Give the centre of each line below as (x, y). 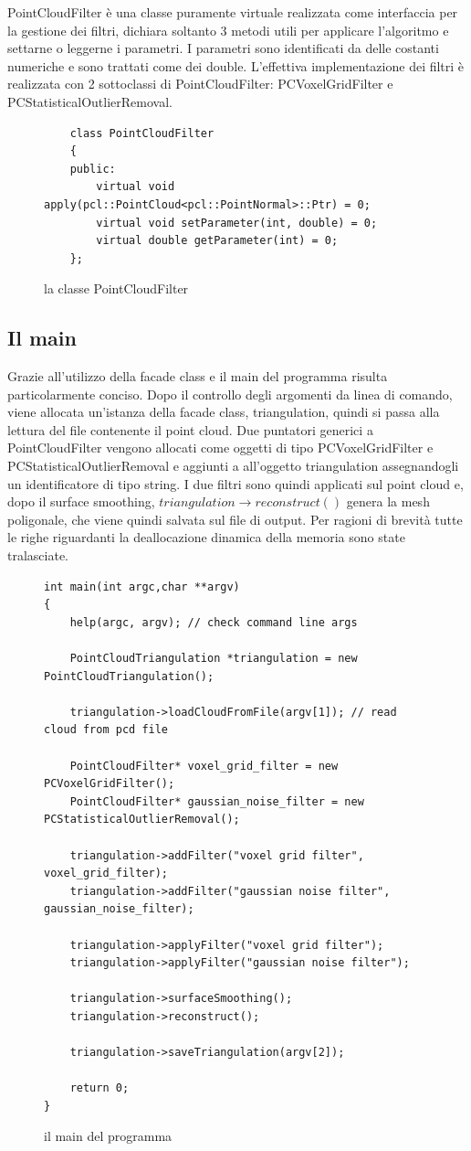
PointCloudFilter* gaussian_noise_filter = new (217, 801)
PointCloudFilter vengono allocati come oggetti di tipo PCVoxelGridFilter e (220, 448)
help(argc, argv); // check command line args (214, 622)
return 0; (99, 1088)
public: (93, 169)
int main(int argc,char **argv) (142, 586)
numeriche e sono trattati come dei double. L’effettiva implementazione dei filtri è (236, 65)
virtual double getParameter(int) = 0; (217, 241)
